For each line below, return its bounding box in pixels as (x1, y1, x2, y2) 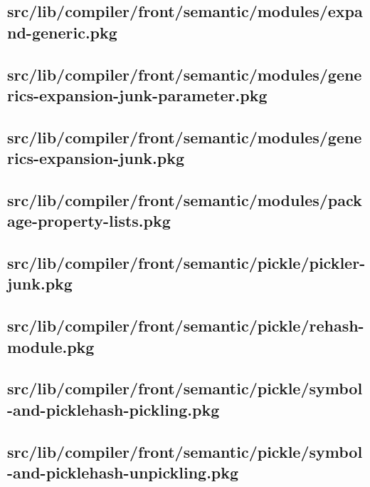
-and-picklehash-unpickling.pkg (7, 461, 239, 483)
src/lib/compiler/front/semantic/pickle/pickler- (7, 252, 366, 274)
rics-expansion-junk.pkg (7, 147, 185, 169)
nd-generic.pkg (7, 21, 117, 43)
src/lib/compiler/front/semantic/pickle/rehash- (7, 314, 364, 337)
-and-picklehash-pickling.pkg (7, 398, 220, 420)
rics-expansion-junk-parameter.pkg (7, 83, 268, 106)
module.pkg (7, 335, 95, 357)
